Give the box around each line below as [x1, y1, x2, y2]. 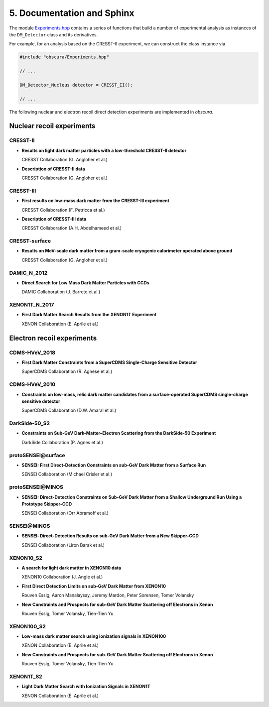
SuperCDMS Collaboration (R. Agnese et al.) [21, 368, 113, 374]
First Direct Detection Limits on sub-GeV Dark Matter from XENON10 [21, 583, 166, 589]
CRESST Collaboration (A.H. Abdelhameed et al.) [21, 225, 122, 231]
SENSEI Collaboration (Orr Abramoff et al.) [21, 510, 109, 516]
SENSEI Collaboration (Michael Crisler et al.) [21, 471, 112, 477]
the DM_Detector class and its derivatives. [9, 31, 98, 37]
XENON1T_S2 [9, 673, 42, 680]
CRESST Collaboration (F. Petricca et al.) [21, 207, 105, 213]
